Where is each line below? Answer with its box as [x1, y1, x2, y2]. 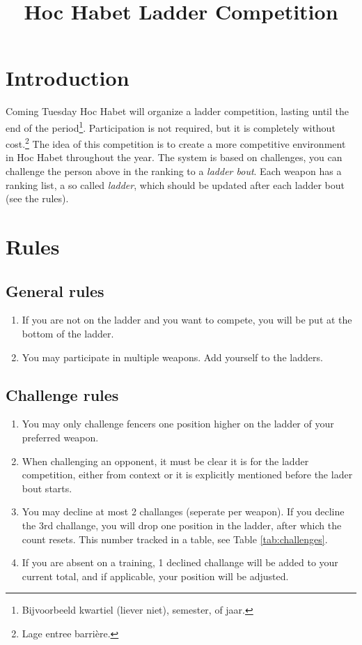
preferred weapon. [22, 430, 99, 444]
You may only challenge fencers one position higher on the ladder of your [22, 416, 334, 431]
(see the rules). [6, 191, 69, 206]
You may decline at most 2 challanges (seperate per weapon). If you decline [22, 504, 345, 519]
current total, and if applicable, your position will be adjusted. [22, 568, 289, 583]
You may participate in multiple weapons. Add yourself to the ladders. [22, 349, 323, 364]
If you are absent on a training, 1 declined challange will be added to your [22, 555, 338, 570]
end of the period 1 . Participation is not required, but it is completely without [6, 118, 336, 135]
